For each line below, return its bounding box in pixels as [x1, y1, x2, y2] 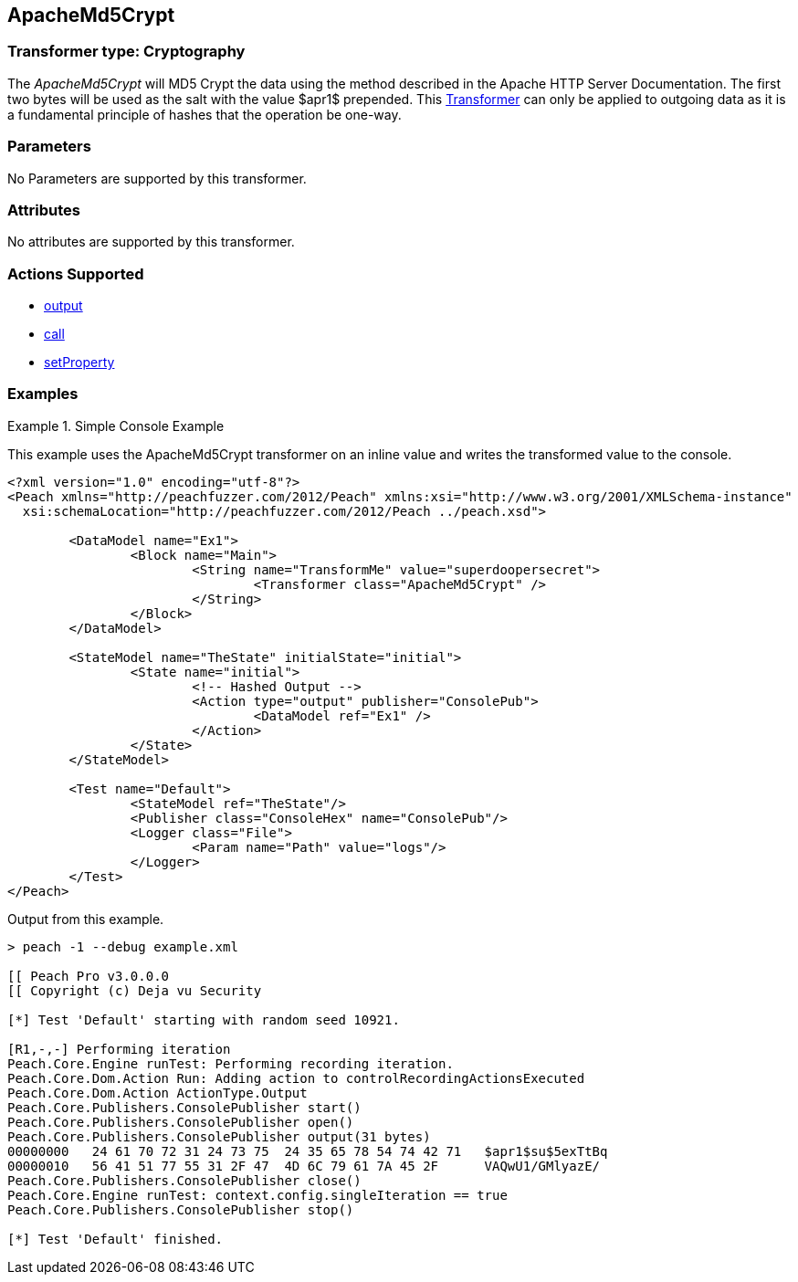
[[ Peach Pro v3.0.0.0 [7, 968, 170, 983]
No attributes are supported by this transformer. [7, 234, 295, 250]
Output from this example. [7, 910, 164, 927]
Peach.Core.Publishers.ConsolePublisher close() [7, 1172, 362, 1188]
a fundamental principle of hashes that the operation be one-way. [7, 106, 402, 122]
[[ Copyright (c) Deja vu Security [7, 983, 262, 998]
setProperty [44, 354, 115, 371]
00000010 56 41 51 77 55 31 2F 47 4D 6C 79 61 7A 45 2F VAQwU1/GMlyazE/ [7, 1158, 601, 1173]
